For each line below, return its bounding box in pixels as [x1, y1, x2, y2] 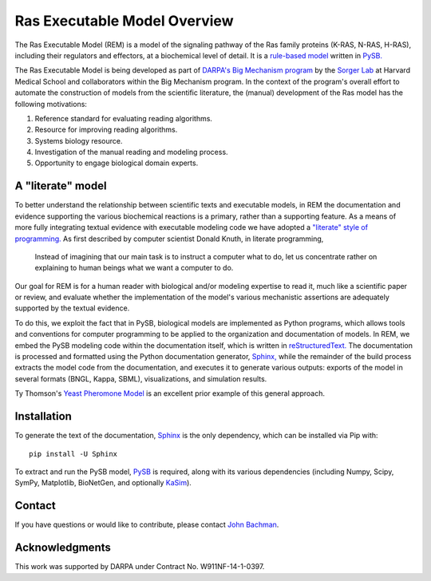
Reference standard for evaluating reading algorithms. [34, 113, 213, 123]
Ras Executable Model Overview [14, 12, 234, 30]
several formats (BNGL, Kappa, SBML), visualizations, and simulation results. [14, 373, 267, 383]
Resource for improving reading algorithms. [34, 125, 178, 135]
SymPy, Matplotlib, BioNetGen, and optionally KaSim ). [14, 478, 192, 488]
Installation [14, 409, 72, 423]
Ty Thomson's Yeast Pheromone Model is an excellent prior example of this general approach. [14, 389, 325, 398]
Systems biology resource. [34, 136, 123, 145]
